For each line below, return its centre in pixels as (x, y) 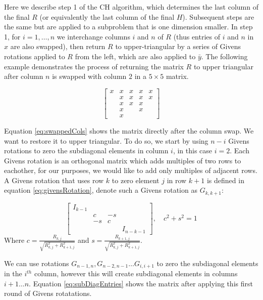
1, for (12, 36)
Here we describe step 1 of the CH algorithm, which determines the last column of (131, 7)
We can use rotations (37, 263)
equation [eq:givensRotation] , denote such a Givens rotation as (101, 190)
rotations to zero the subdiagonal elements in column (86, 151)
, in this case (193, 151)
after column (24, 76)
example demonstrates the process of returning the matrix (94, 66)
